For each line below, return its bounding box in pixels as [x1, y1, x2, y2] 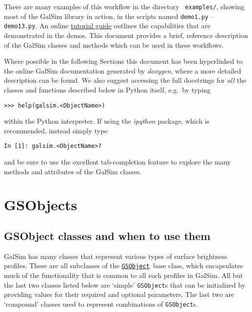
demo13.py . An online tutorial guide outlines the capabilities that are [4, 20, 211, 31]
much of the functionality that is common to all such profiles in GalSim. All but [4, 270, 243, 280]
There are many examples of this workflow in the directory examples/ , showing [4, 1, 245, 11]
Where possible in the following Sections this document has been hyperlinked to [4, 56, 243, 66]
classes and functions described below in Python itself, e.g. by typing [4, 84, 211, 94]
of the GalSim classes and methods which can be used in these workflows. [4, 39, 224, 50]
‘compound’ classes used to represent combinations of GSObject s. [4, 298, 198, 309]
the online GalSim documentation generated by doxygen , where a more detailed [4, 65, 241, 75]
